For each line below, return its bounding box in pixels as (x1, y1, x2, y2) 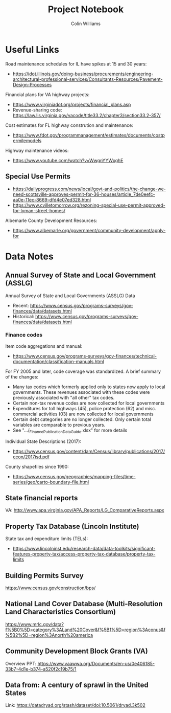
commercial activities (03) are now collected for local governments (12, 411, 154, 417)
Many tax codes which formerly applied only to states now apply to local (12, 384, 165, 390)
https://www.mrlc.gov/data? (5, 621, 64, 627)
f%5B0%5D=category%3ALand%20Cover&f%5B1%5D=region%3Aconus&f (5, 627, 166, 633)
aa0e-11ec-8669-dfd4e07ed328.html (12, 196, 91, 203)
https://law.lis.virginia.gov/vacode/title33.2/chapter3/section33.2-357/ (12, 112, 161, 118)
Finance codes (5, 331, 43, 339)
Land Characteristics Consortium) (5, 608, 116, 616)
